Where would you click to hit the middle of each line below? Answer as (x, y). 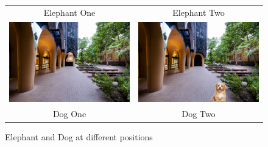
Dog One (69, 114)
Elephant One (69, 12)
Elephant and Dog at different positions (79, 137)
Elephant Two (199, 12)
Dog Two (199, 114)
